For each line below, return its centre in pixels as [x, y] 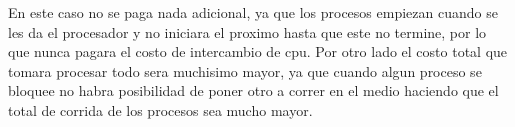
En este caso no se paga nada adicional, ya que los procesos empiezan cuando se [253, 12]
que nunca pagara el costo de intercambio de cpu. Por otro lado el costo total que [258, 51]
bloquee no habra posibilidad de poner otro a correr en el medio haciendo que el [253, 90]
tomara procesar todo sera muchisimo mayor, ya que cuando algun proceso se [245, 70]
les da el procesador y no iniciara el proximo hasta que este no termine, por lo [247, 31]
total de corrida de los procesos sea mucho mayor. [160, 109]
